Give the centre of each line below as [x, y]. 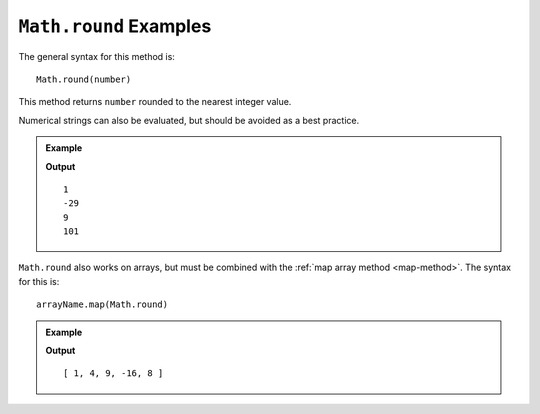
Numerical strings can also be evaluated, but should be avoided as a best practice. [189, 120]
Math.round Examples [115, 26]
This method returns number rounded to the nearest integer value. [155, 102]
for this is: [39, 281]
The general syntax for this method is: [96, 56]
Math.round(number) [84, 79]
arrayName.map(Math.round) [102, 304]
